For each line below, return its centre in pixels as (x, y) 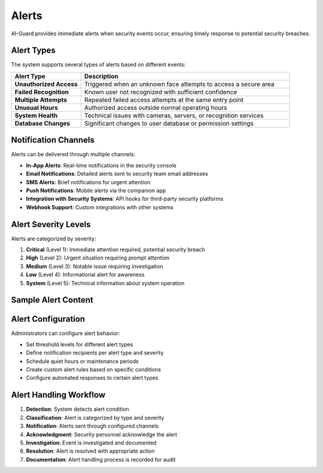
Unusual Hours (36, 108)
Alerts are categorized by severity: (54, 239)
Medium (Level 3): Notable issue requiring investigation (95, 266)
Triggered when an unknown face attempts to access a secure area (179, 84)
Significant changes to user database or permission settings (169, 123)
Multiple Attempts (41, 100)
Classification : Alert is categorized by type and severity (95, 417)
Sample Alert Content (52, 300)
